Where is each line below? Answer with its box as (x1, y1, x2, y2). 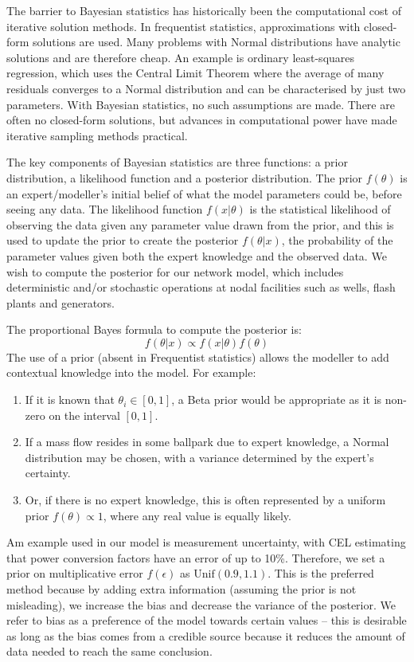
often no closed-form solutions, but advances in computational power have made (6, 112, 397, 128)
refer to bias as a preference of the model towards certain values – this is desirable (6, 612, 407, 629)
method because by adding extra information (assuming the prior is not (6, 581, 357, 597)
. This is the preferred (268, 565, 374, 582)
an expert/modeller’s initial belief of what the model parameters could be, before (6, 185, 402, 202)
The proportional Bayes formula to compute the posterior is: (6, 321, 302, 338)
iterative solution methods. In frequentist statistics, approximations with (6, 18, 361, 34)
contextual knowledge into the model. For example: (6, 364, 256, 381)
